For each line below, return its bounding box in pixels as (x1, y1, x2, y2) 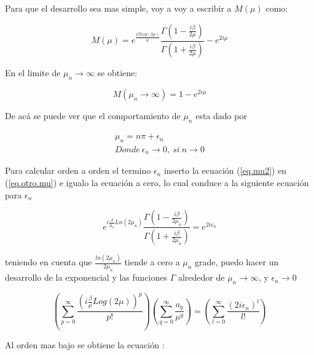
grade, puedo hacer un (195, 256, 279, 268)
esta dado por (195, 109, 247, 122)
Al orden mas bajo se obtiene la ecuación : (5, 338, 165, 351)
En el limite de (5, 66, 61, 79)
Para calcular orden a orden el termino (5, 164, 151, 177)
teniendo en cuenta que (5, 256, 92, 268)
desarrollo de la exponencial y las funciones (5, 271, 167, 284)
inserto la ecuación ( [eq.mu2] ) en (163, 164, 287, 177)
